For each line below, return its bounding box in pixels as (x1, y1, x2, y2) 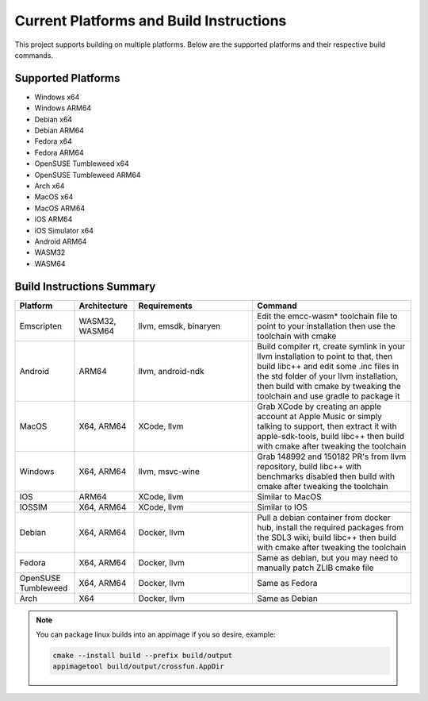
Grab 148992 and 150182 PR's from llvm (257, 451, 407, 462)
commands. (14, 50, 54, 60)
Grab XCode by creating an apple (257, 401, 382, 412)
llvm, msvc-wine (138, 465, 200, 476)
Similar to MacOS (257, 491, 322, 502)
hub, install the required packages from (257, 522, 404, 533)
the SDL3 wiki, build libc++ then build (257, 532, 397, 543)
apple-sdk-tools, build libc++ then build (257, 430, 405, 441)
